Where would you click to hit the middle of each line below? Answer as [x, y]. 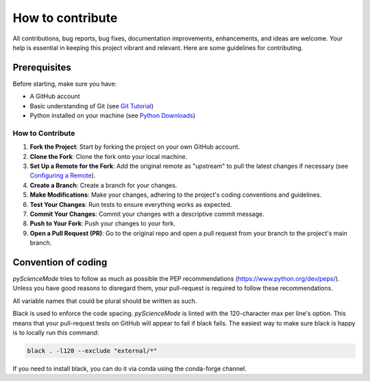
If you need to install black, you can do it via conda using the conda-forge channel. [129, 368]
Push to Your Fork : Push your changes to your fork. [103, 223]
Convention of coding [60, 262]
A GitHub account [55, 97]
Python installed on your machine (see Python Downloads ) [112, 116]
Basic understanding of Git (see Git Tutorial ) [92, 106]
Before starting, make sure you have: [65, 84]
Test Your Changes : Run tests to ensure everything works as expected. [131, 204]
